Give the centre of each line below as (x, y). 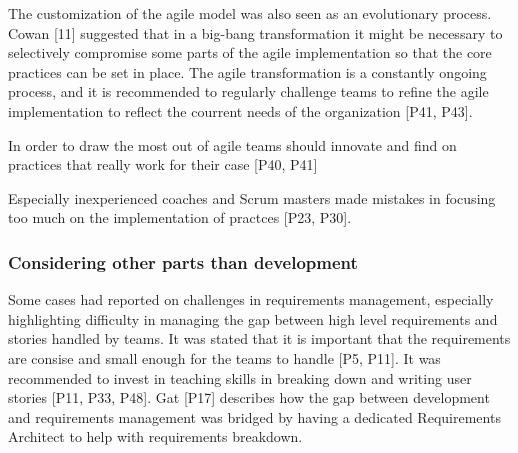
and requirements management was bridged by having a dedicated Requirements (254, 416)
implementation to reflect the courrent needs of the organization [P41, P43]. (240, 110)
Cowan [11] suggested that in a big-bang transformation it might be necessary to (255, 32)
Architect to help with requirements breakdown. (155, 436)
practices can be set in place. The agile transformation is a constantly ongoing (247, 71)
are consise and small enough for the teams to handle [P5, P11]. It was (224, 357)
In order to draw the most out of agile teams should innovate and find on (232, 144)
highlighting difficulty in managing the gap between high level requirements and (253, 318)
